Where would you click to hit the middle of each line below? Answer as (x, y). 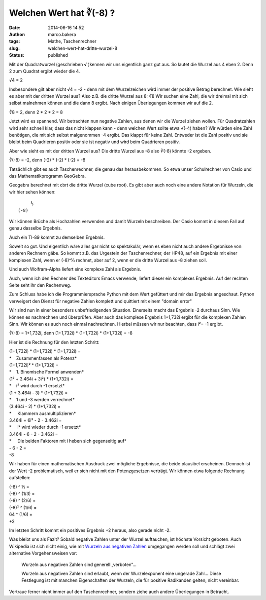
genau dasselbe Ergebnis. (35, 228)
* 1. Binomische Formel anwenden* (47, 372)
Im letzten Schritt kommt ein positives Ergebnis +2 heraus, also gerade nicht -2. (90, 530)
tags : (15, 41)
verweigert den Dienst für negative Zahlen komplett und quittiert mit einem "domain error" (100, 301)
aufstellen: (20, 478)
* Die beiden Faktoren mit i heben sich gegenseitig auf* (68, 441)
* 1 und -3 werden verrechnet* (42, 399)
